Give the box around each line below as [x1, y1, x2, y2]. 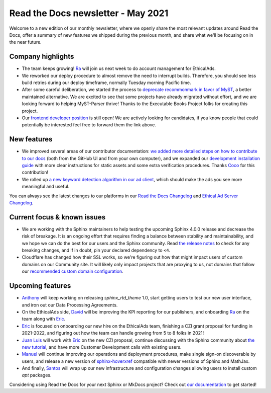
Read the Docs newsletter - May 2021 [9, 8, 169, 19]
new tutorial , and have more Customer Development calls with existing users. [22, 344, 182, 350]
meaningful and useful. [22, 184, 70, 190]
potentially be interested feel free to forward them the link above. [22, 122, 157, 128]
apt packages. [22, 372, 52, 378]
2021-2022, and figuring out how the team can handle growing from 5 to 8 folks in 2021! [22, 330, 204, 336]
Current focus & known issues [9, 213, 105, 221]
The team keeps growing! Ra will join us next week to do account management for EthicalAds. [22, 65, 216, 71]
